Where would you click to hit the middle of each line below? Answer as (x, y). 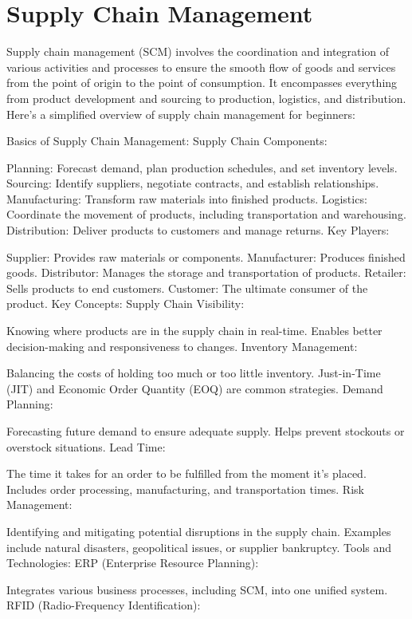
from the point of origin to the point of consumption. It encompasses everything (202, 83)
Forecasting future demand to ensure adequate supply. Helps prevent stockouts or (206, 431)
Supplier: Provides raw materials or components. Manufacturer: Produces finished (206, 256)
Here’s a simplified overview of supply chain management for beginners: (181, 114)
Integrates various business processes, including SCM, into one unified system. (197, 589)
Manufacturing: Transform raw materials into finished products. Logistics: (187, 198)
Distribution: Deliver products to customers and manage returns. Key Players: (198, 230)
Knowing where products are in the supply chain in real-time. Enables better (194, 331)
